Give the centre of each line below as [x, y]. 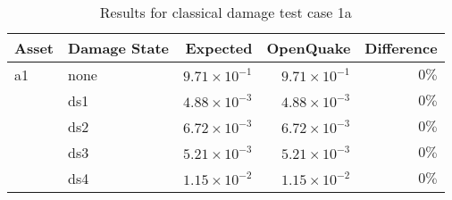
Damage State [119, 48]
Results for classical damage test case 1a [226, 12]
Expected [219, 48]
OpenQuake [309, 48]
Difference [401, 48]
